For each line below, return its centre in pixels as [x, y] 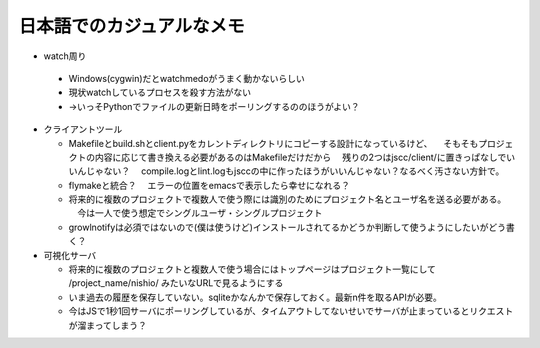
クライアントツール [83, 129]
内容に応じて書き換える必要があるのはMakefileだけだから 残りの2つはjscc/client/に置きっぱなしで [300, 157]
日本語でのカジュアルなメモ [131, 26]
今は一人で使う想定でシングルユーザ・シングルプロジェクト [199, 213]
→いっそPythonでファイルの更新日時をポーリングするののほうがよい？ [214, 106]
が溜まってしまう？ [107, 325]
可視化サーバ [70, 255]
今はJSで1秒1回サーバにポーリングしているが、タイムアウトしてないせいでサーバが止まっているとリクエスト [291, 311]
